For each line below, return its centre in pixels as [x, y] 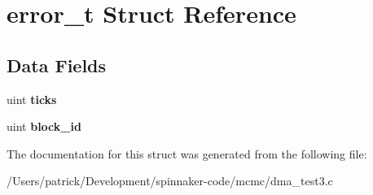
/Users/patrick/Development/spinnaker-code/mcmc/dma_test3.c [170, 181]
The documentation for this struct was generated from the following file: [187, 153]
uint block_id [44, 126]
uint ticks [32, 99]
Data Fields [57, 65]
